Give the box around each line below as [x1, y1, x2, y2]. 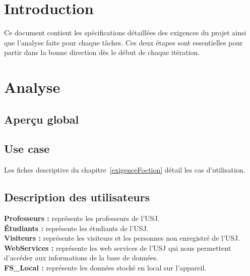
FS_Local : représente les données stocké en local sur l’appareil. [4, 262, 207, 273]
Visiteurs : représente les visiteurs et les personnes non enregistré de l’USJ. [4, 233, 240, 243]
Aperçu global [4, 111, 79, 127]
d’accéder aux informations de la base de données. [4, 252, 158, 263]
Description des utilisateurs [4, 189, 150, 205]
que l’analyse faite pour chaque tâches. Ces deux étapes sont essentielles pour [4, 37, 243, 47]
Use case [4, 141, 50, 156]
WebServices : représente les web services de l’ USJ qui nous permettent [4, 242, 231, 253]
